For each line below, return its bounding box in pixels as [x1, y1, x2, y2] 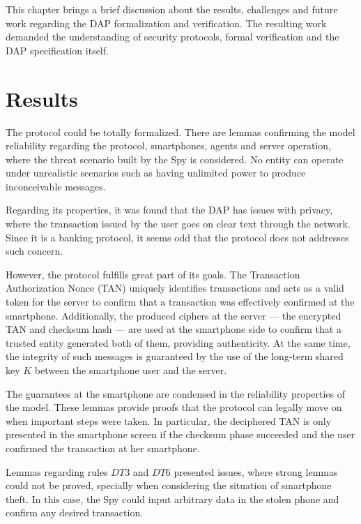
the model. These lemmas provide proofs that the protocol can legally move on [6, 400, 342, 414]
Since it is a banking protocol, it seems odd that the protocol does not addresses [6, 230, 349, 244]
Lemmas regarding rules [6, 464, 108, 479]
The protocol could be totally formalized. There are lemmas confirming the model [6, 124, 355, 139]
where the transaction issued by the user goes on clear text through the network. [6, 216, 351, 231]
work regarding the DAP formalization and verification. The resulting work [6, 15, 327, 30]
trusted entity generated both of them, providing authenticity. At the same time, [6, 335, 351, 350]
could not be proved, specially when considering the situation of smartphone [6, 478, 332, 493]
